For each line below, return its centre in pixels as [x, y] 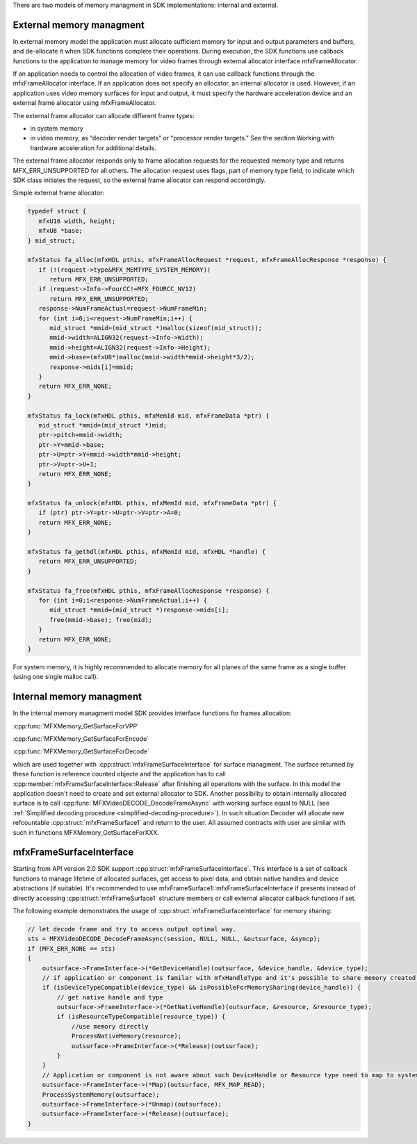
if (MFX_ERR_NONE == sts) [72, 948]
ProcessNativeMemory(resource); [126, 1036]
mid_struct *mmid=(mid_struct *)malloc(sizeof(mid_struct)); [156, 328]
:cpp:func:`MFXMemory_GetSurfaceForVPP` [76, 726]
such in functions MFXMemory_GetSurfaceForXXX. [86, 832]
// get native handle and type [110, 997]
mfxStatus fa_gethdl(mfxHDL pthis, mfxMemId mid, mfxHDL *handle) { [147, 552]
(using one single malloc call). [56, 677]
